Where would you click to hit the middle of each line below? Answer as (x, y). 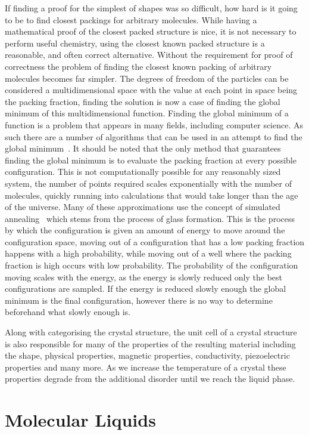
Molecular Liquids (80, 420)
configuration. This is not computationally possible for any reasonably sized (143, 172)
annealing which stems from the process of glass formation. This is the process (150, 218)
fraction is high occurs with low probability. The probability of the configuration (152, 265)
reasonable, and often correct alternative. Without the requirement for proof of (149, 55)
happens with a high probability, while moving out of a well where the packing (148, 253)
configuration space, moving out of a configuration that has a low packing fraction (155, 241)
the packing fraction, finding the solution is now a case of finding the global (143, 101)
